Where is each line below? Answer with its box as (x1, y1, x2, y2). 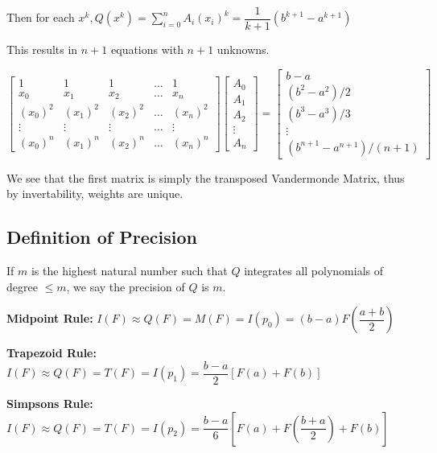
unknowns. (216, 41, 270, 58)
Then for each (6, 9, 75, 26)
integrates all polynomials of (244, 262, 384, 279)
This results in (6, 41, 78, 58)
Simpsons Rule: (6, 395, 93, 412)
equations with (111, 41, 183, 58)
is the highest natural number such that (31, 262, 228, 279)
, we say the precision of (66, 278, 185, 294)
